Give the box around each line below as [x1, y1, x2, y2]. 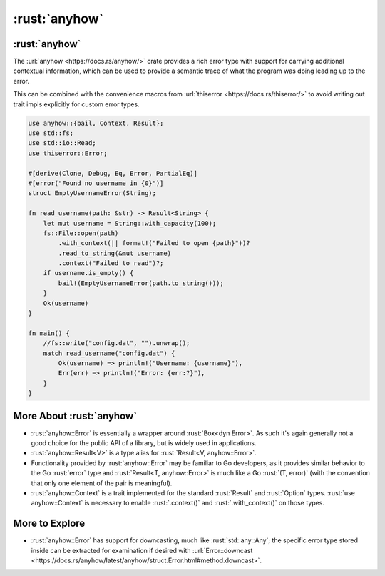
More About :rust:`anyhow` [13, 409, 138, 422]
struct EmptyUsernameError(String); [28, 189, 157, 197]
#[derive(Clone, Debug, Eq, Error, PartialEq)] [28, 169, 197, 177]
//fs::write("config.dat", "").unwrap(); [43, 339, 190, 347]
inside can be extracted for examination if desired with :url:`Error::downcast [31, 546, 253, 555]
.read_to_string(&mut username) [58, 249, 171, 257]
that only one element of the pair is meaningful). [31, 479, 173, 487]
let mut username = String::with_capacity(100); [43, 219, 217, 227]
